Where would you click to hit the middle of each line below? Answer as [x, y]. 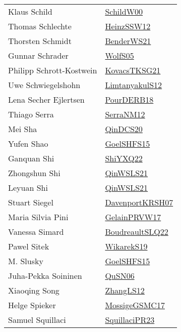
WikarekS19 [126, 246]
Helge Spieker [32, 305]
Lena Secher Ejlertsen [46, 99]
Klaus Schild [30, 11]
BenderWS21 [128, 41]
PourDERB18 [129, 99]
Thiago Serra [31, 114]
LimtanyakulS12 [134, 85]
